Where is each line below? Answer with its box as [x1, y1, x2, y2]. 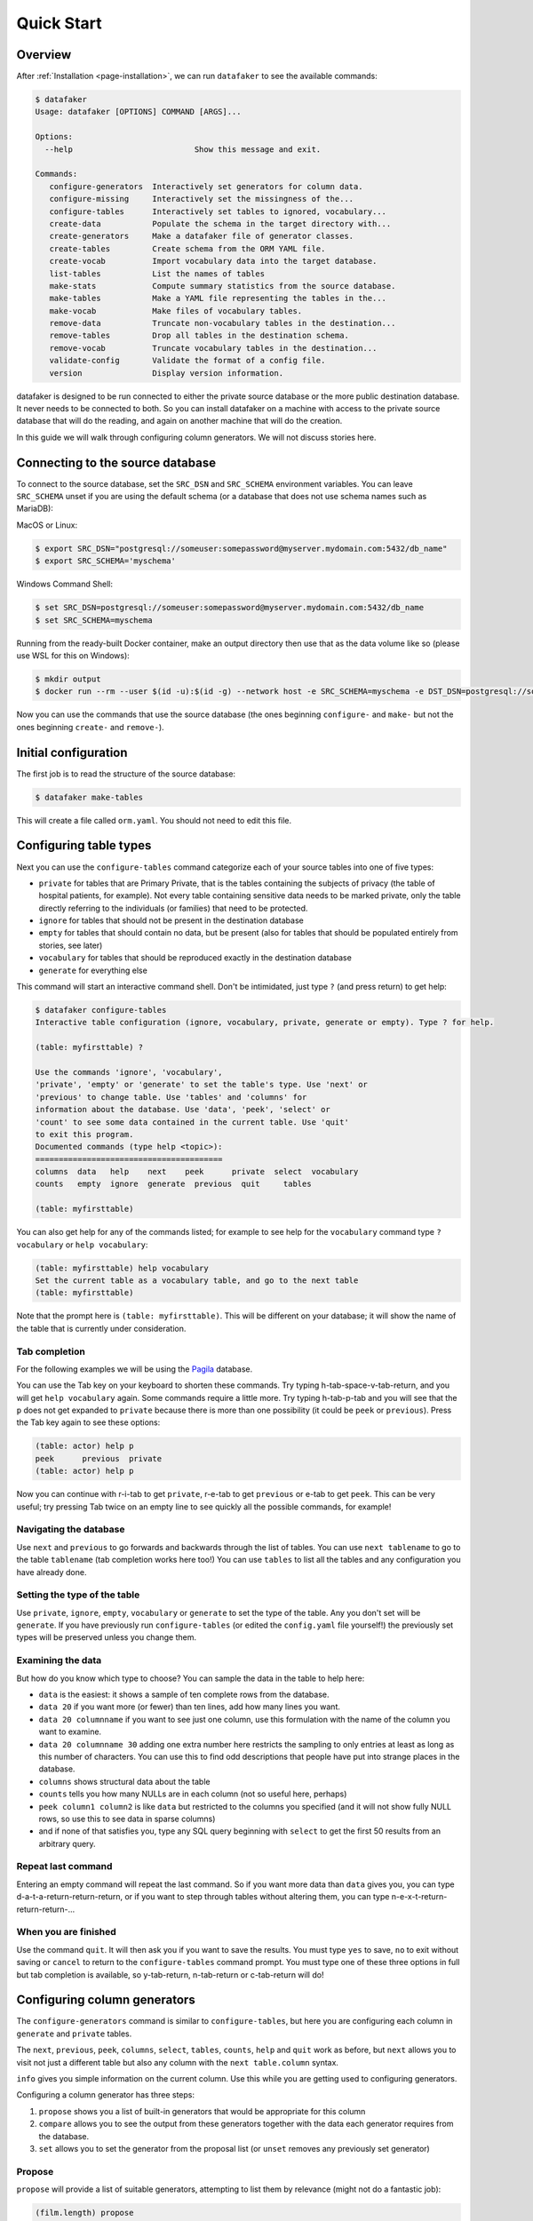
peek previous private [35, 1453, 163, 1463]
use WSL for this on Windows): [16, 649, 131, 661]
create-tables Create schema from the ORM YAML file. [49, 243, 326, 253]
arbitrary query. [38, 1838, 97, 1849]
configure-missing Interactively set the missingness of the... [49, 194, 354, 204]
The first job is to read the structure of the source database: [16, 768, 235, 779]
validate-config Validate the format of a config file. [49, 355, 326, 366]
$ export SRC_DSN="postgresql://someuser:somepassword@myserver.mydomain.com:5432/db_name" [35, 543, 448, 553]
